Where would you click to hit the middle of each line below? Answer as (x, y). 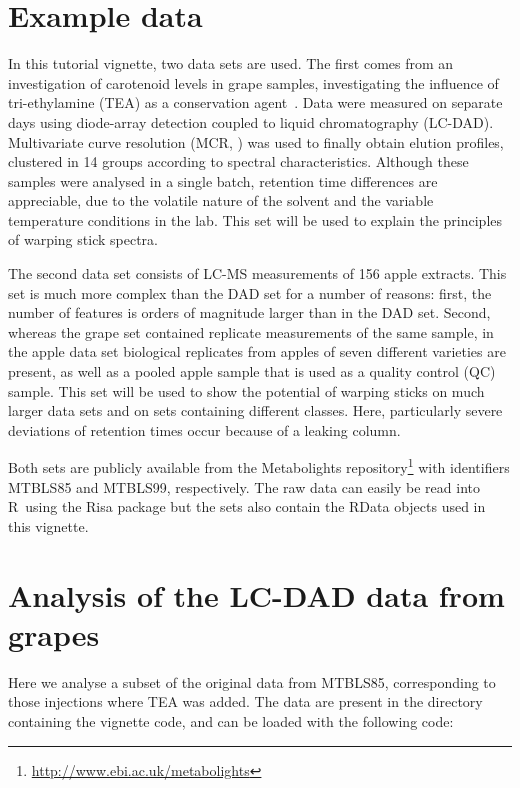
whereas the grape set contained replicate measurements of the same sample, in (251, 331)
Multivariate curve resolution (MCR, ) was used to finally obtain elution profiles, (256, 141)
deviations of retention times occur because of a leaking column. (204, 429)
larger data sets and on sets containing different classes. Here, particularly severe (255, 410)
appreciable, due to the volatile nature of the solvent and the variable (221, 200)
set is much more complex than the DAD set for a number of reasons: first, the (250, 292)
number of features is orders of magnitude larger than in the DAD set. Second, (249, 312)
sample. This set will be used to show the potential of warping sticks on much (246, 390)
